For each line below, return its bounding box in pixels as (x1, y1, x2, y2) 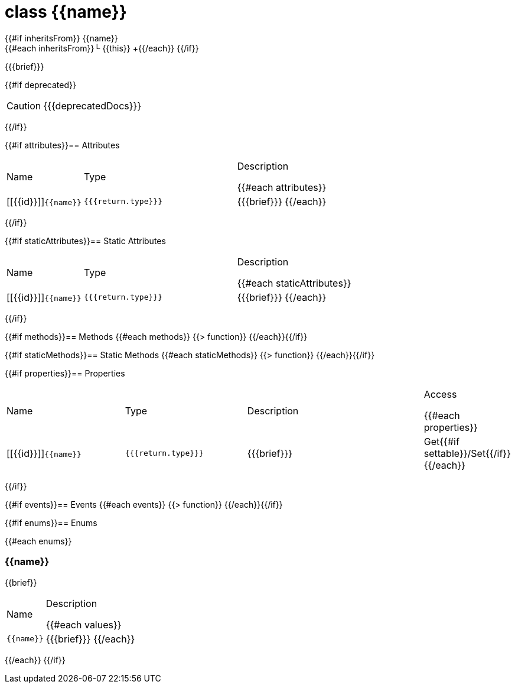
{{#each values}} (45, 618, 122, 631)
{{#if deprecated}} (5, 79, 76, 90)
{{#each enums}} (5, 536, 72, 546)
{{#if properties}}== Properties (5, 368, 125, 378)
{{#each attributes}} (237, 181, 327, 193)
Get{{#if (423, 435, 459, 447)
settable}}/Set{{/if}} (423, 447, 511, 459)
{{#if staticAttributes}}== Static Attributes (5, 235, 166, 246)
